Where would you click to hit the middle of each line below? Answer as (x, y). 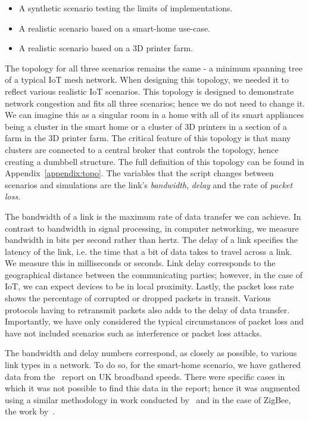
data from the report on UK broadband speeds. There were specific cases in (145, 376)
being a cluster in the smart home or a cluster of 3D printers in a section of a (146, 126)
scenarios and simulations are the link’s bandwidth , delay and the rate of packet (149, 184)
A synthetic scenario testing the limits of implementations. (126, 8)
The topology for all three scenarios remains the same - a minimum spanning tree (154, 68)
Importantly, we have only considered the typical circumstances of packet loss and (154, 321)
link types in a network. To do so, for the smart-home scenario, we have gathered (153, 365)
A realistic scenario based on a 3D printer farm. (106, 48)
